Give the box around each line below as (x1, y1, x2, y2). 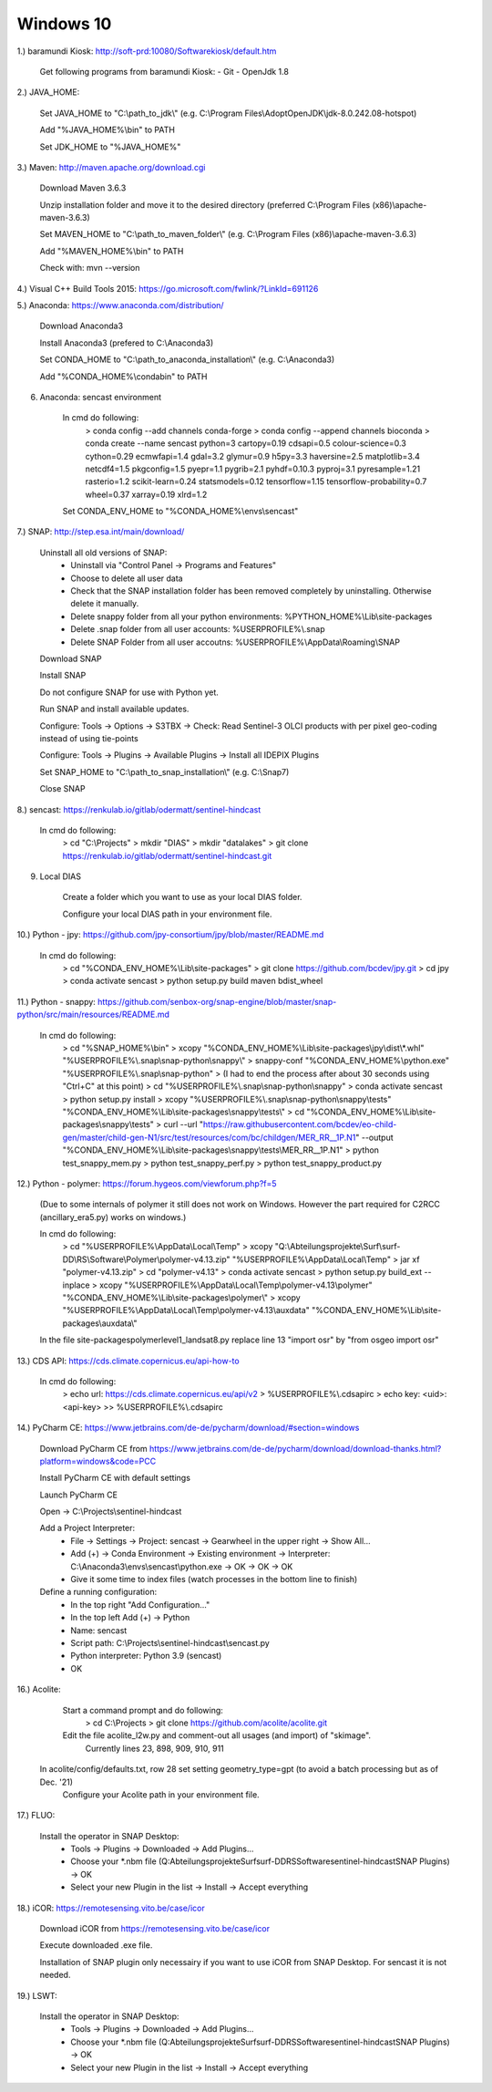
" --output (355, 1132, 394, 1143)
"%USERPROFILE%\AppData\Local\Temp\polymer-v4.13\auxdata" (62, 1305, 310, 1316)
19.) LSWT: (16, 1990, 58, 2001)
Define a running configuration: (39, 1587, 158, 1598)
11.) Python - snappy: (16, 996, 96, 1007)
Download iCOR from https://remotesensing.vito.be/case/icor (39, 1923, 271, 1934)
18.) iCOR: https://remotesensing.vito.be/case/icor (16, 1902, 205, 1913)
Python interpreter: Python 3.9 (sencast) (70, 1651, 222, 1662)
